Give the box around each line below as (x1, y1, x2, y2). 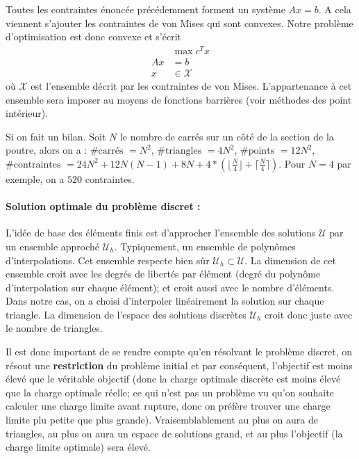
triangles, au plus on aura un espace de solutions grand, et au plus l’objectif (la (6, 426, 343, 440)
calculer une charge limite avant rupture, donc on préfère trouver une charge (6, 398, 331, 413)
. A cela (318, 2, 351, 16)
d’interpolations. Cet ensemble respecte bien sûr (6, 252, 210, 267)
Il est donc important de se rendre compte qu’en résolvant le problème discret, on (6, 344, 353, 359)
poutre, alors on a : (6, 143, 87, 157)
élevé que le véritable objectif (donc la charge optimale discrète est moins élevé (6, 371, 341, 386)
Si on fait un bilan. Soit (6, 129, 106, 143)
